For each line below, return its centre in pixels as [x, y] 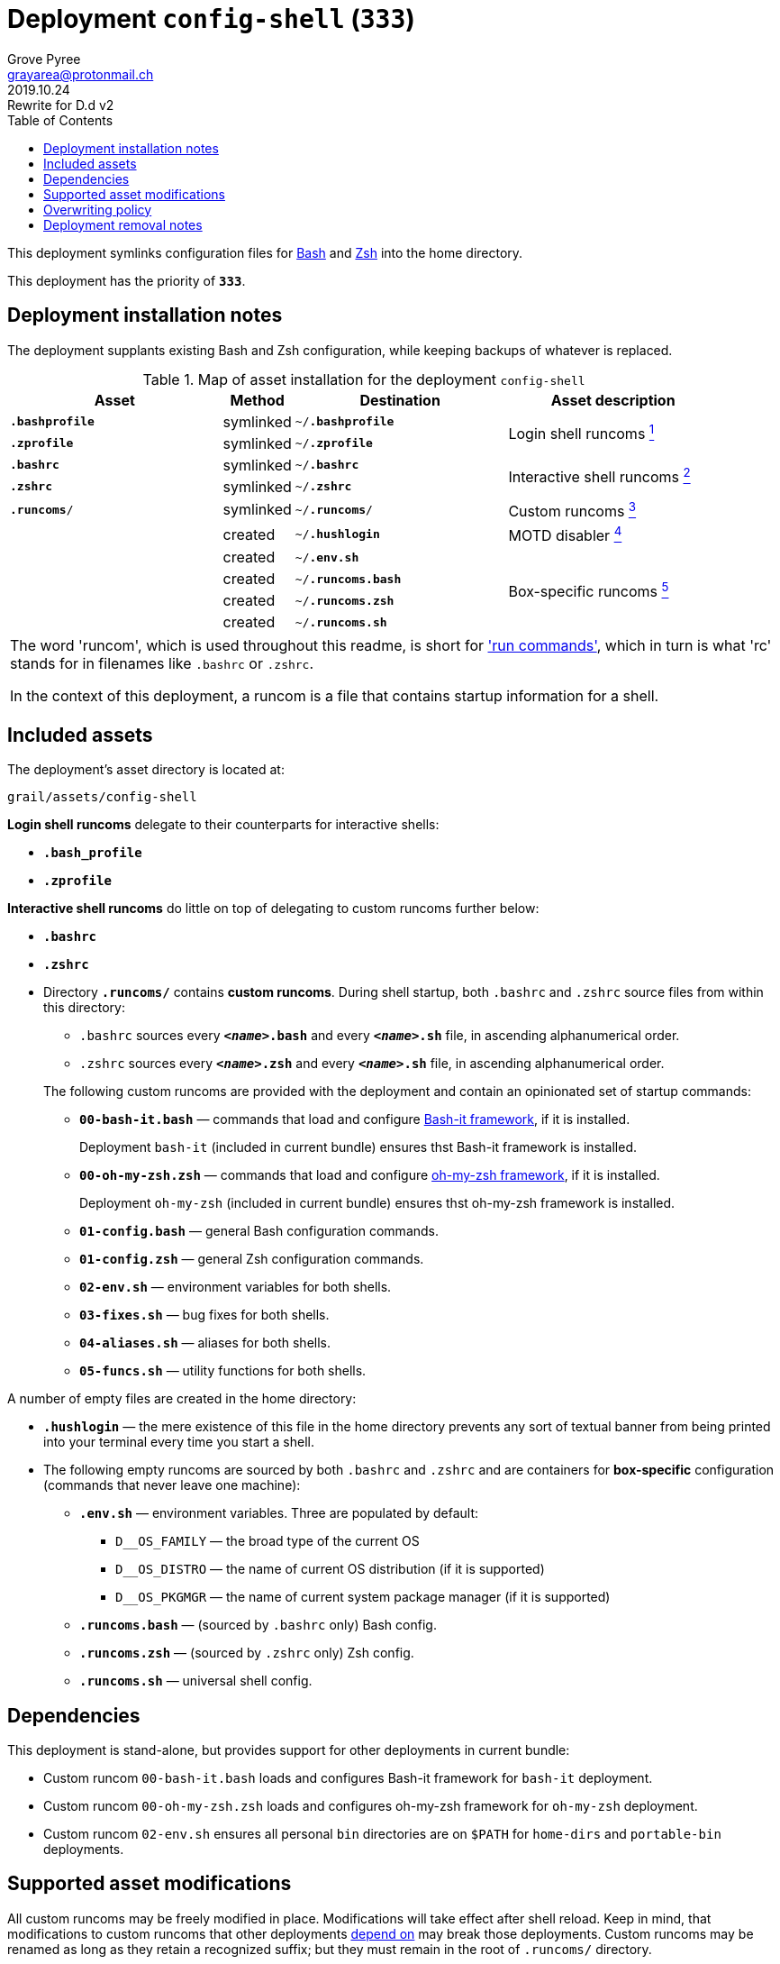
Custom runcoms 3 [572, 509]
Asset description [613, 400]
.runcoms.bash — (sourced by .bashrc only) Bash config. [258, 1625]
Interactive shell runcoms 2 [599, 475]
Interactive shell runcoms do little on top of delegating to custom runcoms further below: [273, 909]
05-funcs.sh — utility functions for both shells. [223, 1371]
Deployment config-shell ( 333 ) [211, 19]
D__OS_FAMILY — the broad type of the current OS [268, 1541]
